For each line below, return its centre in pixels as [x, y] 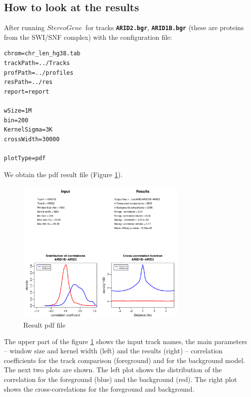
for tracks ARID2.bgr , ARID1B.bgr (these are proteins [165, 27]
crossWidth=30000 [32, 139]
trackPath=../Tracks [37, 63]
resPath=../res [28, 82]
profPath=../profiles [39, 73]
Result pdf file [44, 325]
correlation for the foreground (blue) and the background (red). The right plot [120, 379]
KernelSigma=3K [28, 130]
